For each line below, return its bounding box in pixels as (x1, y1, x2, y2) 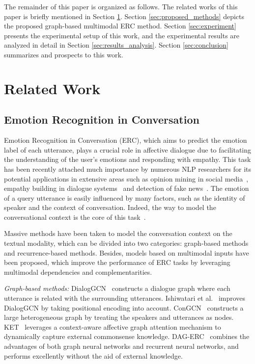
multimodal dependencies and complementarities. (4, 266, 152, 277)
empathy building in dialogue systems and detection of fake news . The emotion (4, 183, 249, 193)
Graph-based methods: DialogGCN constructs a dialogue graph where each (4, 283, 230, 293)
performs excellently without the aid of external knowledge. (4, 350, 183, 361)
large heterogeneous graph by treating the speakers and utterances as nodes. (4, 312, 234, 322)
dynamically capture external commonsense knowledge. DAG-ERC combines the (4, 331, 250, 341)
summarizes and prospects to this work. (4, 49, 123, 59)
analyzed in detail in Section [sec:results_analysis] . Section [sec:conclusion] (4, 40, 228, 50)
